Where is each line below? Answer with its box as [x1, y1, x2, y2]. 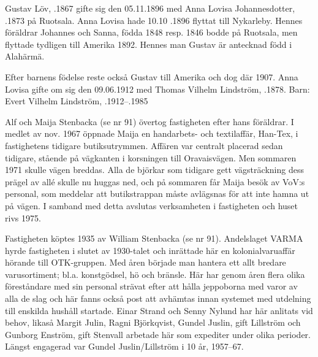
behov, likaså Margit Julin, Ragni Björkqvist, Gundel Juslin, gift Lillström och [5, 316, 301, 329]
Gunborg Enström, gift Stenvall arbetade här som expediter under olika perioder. [5, 328, 311, 340]
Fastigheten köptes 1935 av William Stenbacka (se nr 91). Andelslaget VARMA [5, 232, 303, 245]
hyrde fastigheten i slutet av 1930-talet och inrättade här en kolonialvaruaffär [5, 244, 295, 256]
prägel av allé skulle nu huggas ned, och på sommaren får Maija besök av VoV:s [5, 175, 305, 188]
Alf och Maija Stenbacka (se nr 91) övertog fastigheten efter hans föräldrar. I [5, 115, 294, 128]
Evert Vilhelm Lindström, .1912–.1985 [5, 94, 148, 107]
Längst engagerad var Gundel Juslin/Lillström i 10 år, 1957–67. [5, 340, 244, 353]
